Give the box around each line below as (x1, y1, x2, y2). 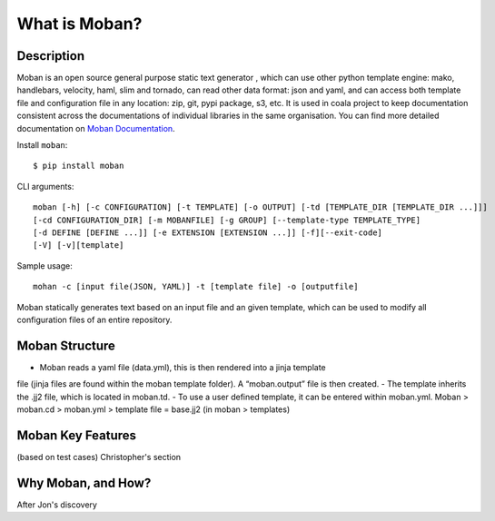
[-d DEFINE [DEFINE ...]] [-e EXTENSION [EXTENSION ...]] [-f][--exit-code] (33, 227, 383, 238)
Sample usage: (16, 260, 73, 271)
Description (16, 48, 85, 64)
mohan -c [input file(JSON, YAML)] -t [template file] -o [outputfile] (33, 281, 359, 292)
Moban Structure (16, 338, 115, 353)
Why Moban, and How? (16, 475, 152, 490)
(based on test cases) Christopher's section (16, 451, 182, 462)
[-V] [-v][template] (33, 241, 124, 251)
